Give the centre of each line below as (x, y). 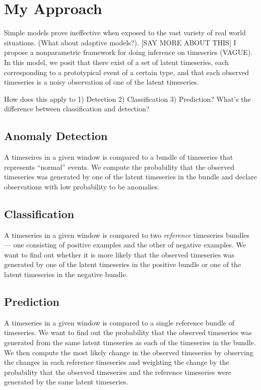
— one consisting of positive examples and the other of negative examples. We (125, 245)
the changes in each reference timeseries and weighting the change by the (117, 362)
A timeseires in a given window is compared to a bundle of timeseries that (119, 157)
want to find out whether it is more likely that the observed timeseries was (119, 254)
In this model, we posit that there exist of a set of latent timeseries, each (116, 62)
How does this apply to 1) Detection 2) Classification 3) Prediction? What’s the (127, 99)
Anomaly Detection (56, 136)
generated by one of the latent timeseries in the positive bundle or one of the (123, 264)
